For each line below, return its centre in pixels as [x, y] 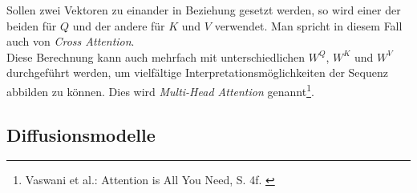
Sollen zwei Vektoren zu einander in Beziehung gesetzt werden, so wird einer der [204, 10]
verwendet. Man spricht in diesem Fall [308, 25]
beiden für [32, 25]
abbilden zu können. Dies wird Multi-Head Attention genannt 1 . [160, 90]
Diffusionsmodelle [81, 134]
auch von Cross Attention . [71, 41]
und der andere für [119, 25]
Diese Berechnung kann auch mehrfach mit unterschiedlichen [156, 56]
